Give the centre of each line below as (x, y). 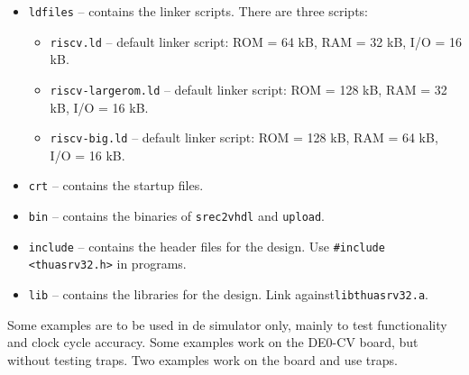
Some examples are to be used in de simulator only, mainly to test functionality (227, 324)
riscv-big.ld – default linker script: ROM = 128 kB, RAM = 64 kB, (244, 137)
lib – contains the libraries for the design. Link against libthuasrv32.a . (228, 294)
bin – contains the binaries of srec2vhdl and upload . (177, 216)
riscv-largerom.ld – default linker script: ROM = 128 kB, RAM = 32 (248, 89)
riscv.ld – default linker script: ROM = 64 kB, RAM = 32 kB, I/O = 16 (256, 41)
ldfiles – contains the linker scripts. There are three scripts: (198, 11)
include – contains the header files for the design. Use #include (207, 246)
